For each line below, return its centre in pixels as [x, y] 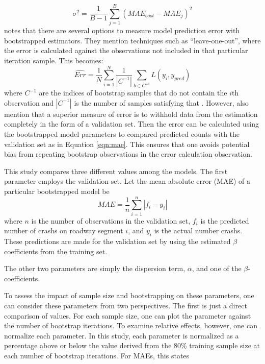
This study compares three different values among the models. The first [116, 171]
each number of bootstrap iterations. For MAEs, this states [97, 355]
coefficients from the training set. [56, 251]
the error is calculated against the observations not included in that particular [126, 50]
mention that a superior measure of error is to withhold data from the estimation [131, 114]
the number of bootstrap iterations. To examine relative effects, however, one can [131, 325]
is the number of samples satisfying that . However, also [161, 102]
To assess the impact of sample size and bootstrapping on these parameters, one [129, 295]
